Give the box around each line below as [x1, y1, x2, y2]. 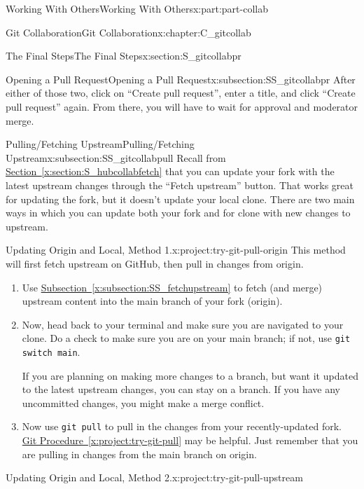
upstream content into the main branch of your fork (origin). [22, 294, 283, 308]
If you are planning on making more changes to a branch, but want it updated [22, 368, 358, 383]
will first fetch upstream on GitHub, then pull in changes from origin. [6, 256, 304, 270]
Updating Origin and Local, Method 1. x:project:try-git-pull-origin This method [6, 242, 346, 257]
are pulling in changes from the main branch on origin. [22, 446, 257, 461]
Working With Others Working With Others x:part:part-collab [6, 1, 268, 15]
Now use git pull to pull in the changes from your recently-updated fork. [22, 419, 342, 434]
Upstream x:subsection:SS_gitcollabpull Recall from [6, 150, 226, 165]
